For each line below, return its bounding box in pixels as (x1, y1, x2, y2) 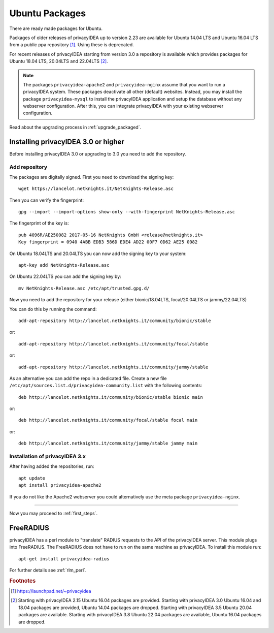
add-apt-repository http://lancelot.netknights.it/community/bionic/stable (18, 318, 211, 324)
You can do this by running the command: (9, 306, 97, 312)
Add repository (9, 163, 48, 170)
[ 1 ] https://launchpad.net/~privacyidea (11, 588, 91, 594)
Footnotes (9, 577, 36, 584)
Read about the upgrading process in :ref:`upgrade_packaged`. (9, 124, 142, 130)
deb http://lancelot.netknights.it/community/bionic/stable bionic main (18, 394, 203, 400)
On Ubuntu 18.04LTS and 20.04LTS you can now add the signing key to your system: (9, 250, 187, 257)
